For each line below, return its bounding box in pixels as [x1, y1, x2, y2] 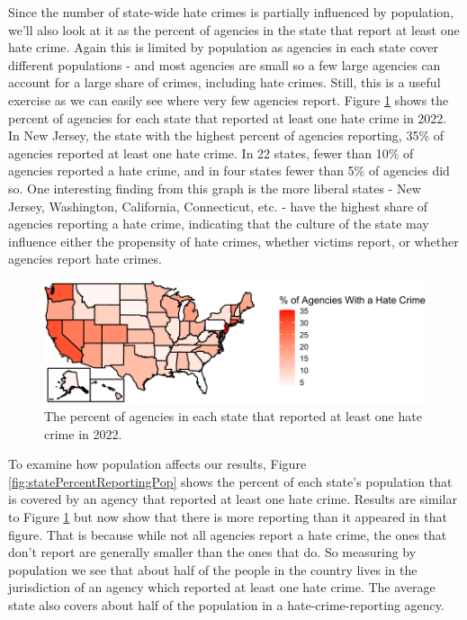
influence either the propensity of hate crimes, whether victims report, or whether [8, 231, 459, 250]
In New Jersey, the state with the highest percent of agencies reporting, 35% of [8, 126, 445, 145]
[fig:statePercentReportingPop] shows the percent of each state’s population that [8, 472, 453, 490]
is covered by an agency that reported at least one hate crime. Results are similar [8, 490, 457, 508]
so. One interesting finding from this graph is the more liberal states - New [8, 178, 421, 197]
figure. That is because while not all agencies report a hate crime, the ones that [8, 525, 447, 544]
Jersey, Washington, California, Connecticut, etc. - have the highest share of [8, 196, 428, 215]
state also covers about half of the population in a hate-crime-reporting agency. [8, 595, 445, 614]
